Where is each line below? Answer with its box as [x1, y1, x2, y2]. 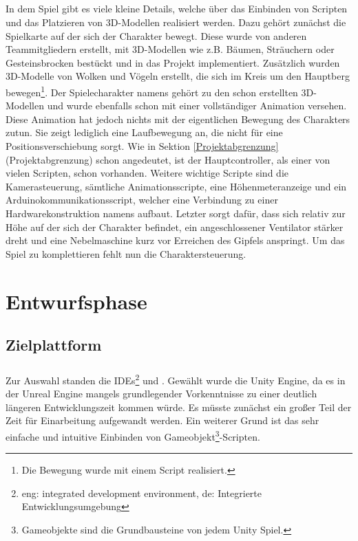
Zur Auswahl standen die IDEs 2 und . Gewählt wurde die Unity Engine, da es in [6, 371, 346, 387]
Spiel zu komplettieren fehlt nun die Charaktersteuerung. [6, 246, 246, 261]
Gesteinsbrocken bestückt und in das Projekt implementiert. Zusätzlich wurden [6, 55, 340, 69]
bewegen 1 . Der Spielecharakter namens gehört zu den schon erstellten [6, 82, 298, 99]
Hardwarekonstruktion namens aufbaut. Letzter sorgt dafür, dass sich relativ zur [6, 206, 346, 220]
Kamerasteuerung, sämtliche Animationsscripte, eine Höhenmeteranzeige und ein [6, 179, 347, 193]
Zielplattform [6, 334, 102, 355]
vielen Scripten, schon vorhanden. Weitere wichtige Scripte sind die [6, 166, 288, 180]
